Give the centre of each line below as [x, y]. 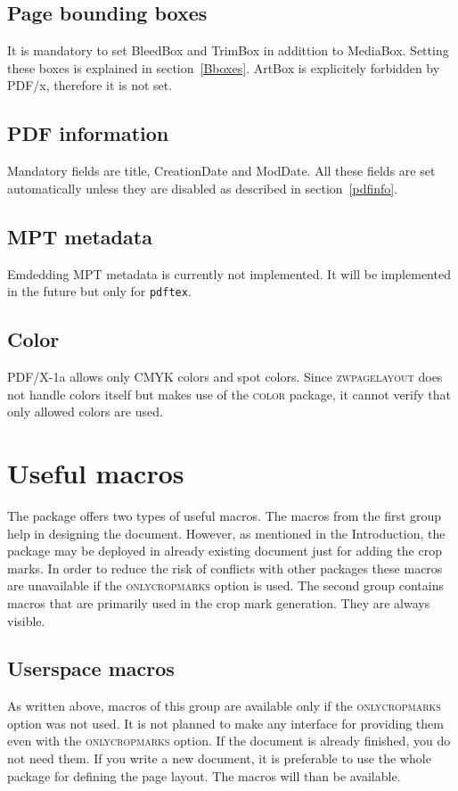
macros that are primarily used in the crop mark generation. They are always [219, 602]
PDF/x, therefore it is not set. [90, 85]
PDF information [88, 133]
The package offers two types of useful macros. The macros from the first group [225, 515]
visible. [26, 620]
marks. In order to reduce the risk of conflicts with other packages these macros [225, 568]
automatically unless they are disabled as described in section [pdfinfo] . [203, 188]
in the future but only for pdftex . [99, 291]
